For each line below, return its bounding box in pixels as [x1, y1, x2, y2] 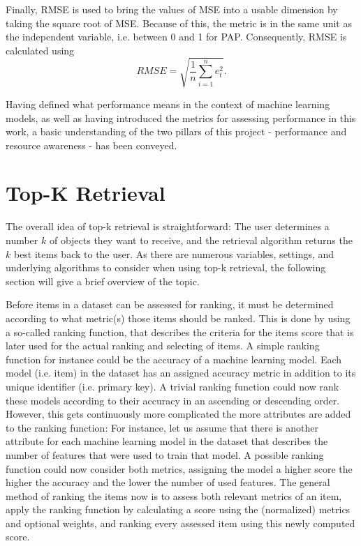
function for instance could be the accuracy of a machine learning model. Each [6, 351, 342, 366]
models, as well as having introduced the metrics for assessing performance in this [6, 110, 356, 125]
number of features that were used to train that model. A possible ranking [6, 447, 324, 462]
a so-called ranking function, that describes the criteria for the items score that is [6, 324, 354, 339]
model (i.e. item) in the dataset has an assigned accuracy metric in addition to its [6, 365, 356, 380]
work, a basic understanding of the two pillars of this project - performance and [6, 124, 347, 139]
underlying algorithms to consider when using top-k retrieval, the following [6, 260, 326, 275]
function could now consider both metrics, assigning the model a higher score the [6, 461, 353, 476]
